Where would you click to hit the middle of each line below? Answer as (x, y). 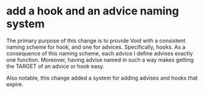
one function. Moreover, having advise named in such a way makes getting (100, 60)
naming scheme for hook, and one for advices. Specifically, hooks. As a (96, 47)
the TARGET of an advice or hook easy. (55, 66)
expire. (15, 84)
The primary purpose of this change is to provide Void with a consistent (96, 40)
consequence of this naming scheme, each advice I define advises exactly (100, 53)
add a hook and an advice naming (93, 11)
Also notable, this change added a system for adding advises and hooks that (102, 78)
